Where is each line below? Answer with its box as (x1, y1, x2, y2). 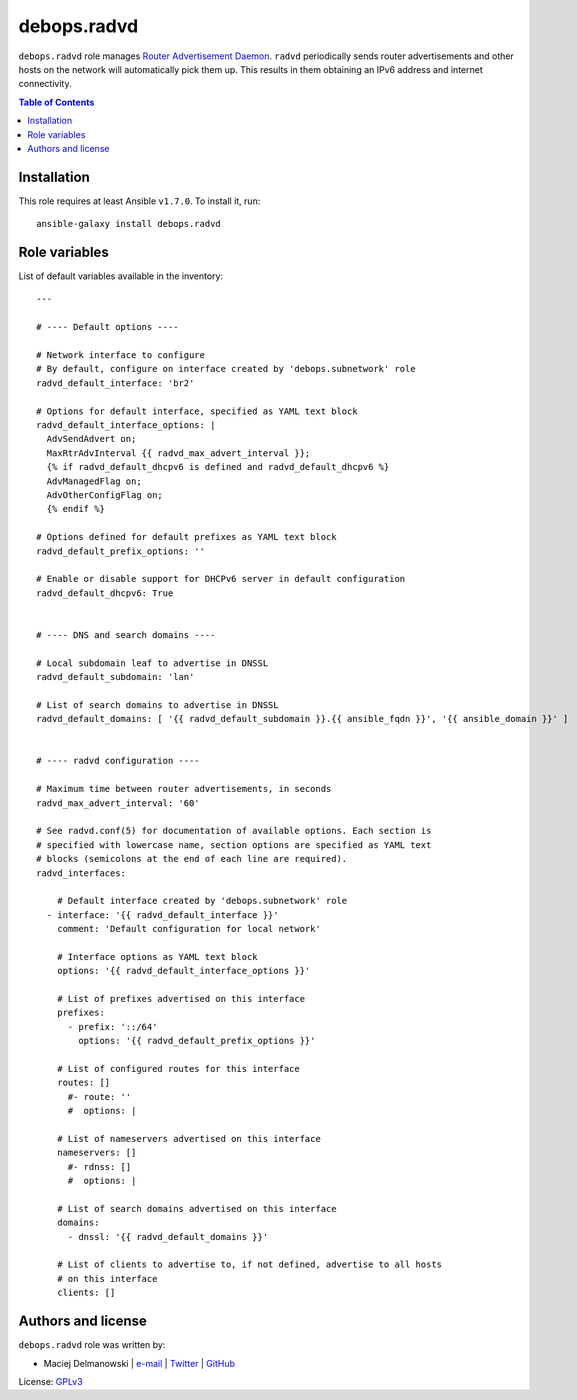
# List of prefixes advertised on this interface (56, 993, 305, 1005)
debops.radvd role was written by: (18, 1339, 166, 1351)
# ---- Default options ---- (36, 321, 179, 333)
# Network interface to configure (36, 350, 205, 361)
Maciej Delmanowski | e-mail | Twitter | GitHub (43, 1357, 235, 1369)
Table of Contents (18, 96, 95, 108)
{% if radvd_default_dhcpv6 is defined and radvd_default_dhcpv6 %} (46, 461, 390, 473)
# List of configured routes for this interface (56, 1063, 300, 1074)
